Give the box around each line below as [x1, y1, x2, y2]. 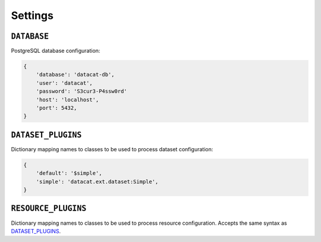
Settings [11, 9, 53, 22]
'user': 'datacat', [36, 79, 93, 86]
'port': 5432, [36, 104, 77, 111]
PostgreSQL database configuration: [11, 47, 100, 55]
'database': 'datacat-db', [36, 71, 115, 78]
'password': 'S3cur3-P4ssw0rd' [36, 88, 127, 95]
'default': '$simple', [36, 170, 102, 177]
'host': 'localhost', [36, 96, 99, 103]
